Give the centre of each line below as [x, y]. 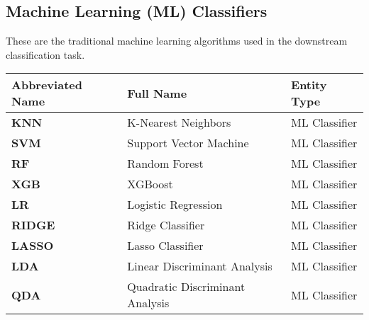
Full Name [157, 93]
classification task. [45, 54]
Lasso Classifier [165, 246]
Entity [309, 85]
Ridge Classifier [166, 225]
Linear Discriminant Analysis [200, 266]
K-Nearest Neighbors [179, 122]
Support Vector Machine [188, 143]
